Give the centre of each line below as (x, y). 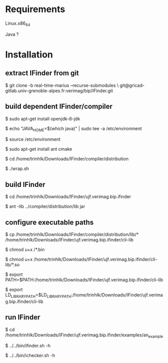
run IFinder (23, 317)
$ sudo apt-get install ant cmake (39, 149)
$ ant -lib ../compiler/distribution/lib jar (45, 206)
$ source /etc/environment (33, 139)
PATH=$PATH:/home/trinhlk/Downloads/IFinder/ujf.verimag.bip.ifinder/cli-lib (84, 280)
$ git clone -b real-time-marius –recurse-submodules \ (62, 85)
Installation (29, 54)
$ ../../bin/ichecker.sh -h (30, 355)
